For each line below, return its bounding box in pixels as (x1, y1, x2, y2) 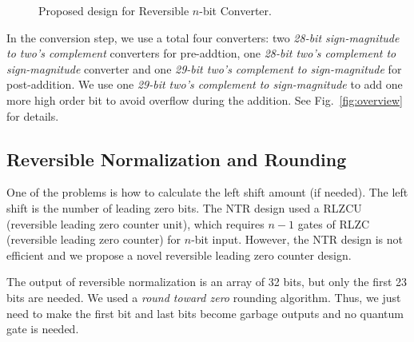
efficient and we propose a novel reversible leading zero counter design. (6, 246, 352, 263)
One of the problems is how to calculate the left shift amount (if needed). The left (6, 184, 408, 201)
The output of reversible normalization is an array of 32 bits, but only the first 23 (6, 273, 408, 290)
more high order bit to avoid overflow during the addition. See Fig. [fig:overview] (6, 91, 403, 108)
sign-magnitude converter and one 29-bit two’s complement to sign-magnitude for (6, 60, 402, 77)
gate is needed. (6, 320, 79, 337)
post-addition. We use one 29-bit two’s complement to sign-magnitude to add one (6, 76, 403, 93)
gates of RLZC (297, 215, 370, 232)
